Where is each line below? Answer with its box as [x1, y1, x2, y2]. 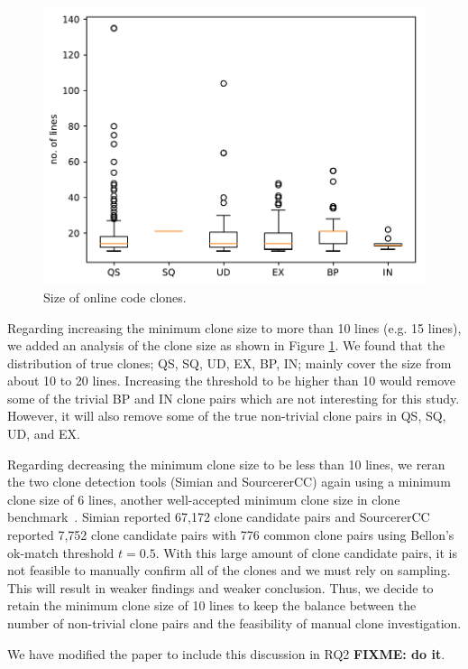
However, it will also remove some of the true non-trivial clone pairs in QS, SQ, [7, 406, 446, 425]
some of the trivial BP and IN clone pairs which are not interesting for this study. [7, 388, 460, 407]
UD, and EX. [7, 424, 80, 443]
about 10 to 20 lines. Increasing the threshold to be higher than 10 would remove [7, 371, 455, 390]
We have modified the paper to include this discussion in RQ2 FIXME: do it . [7, 644, 445, 663]
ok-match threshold [7, 543, 115, 562]
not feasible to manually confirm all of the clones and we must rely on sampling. [7, 561, 451, 580]
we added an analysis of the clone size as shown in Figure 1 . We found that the [7, 336, 445, 355]
